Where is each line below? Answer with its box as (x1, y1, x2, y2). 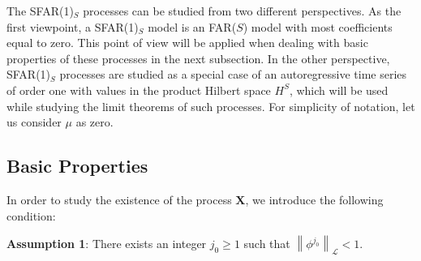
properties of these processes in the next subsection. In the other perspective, (6, 49, 390, 66)
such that (243, 235, 290, 252)
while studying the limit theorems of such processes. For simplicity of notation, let (6, 97, 415, 114)
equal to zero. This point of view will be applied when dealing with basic (6, 34, 368, 51)
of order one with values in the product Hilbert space (6, 81, 271, 98)
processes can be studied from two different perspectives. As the (83, 2, 402, 19)
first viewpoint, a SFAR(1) (6, 18, 139, 35)
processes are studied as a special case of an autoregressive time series (59, 66, 407, 83)
